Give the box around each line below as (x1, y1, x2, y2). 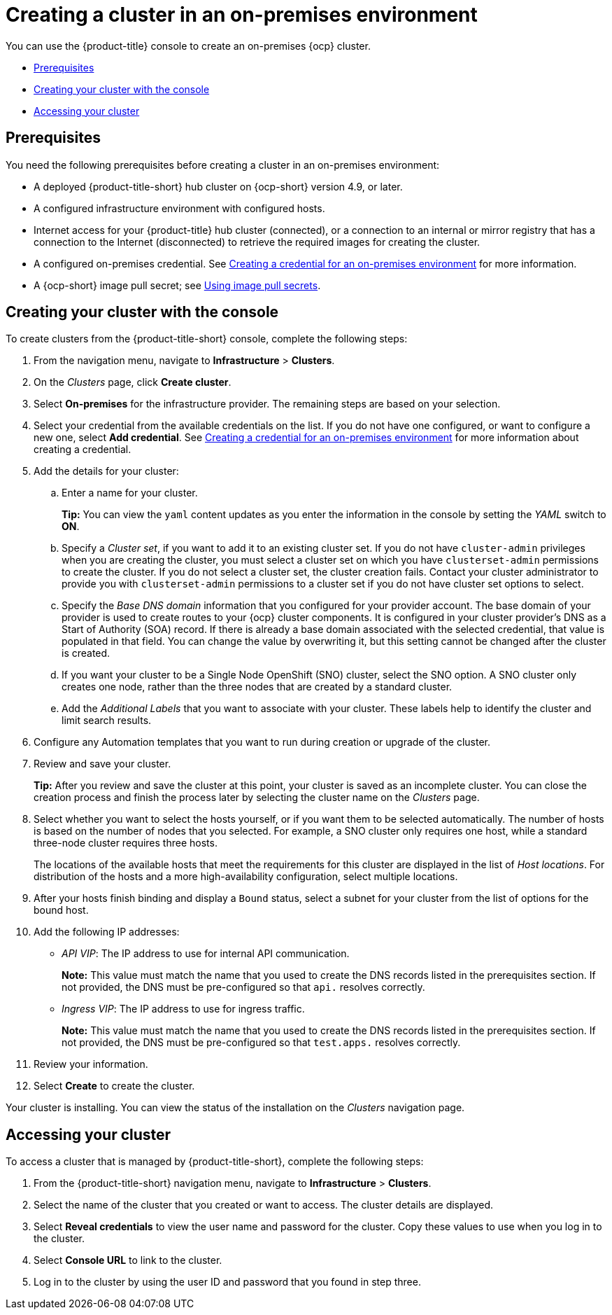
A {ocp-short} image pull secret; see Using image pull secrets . (34, 279, 321, 291)
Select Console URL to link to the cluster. (34, 1254, 222, 1267)
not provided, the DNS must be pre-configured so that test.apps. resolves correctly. (62, 1036, 461, 1049)
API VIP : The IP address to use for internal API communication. (62, 947, 350, 960)
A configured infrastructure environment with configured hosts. (34, 202, 325, 214)
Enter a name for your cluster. (62, 487, 198, 499)
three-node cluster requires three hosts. (34, 837, 218, 849)
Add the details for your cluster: (34, 465, 179, 478)
